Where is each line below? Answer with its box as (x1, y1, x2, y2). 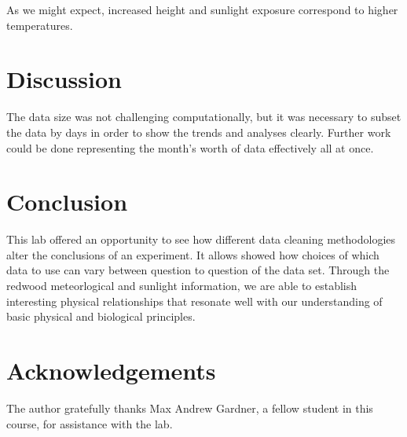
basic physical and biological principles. (6, 308, 196, 325)
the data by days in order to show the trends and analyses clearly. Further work (6, 123, 391, 140)
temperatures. (6, 17, 73, 33)
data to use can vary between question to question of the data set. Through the (6, 262, 390, 278)
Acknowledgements (6, 354, 216, 386)
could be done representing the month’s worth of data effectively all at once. (6, 139, 374, 156)
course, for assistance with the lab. (6, 415, 173, 431)
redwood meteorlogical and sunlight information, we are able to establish (6, 277, 357, 293)
